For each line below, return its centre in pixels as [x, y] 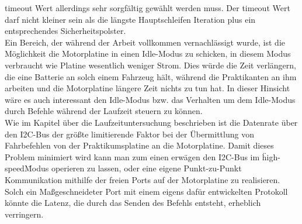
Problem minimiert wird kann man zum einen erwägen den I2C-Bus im [132, 156]
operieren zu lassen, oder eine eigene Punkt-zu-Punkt [146, 168]
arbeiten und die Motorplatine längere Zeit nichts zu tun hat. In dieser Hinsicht [147, 88]
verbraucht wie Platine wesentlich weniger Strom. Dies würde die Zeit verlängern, [150, 65]
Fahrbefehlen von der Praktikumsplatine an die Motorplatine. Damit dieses [139, 145]
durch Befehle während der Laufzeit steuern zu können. [104, 111]
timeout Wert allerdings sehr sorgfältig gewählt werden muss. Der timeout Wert [147, 8]
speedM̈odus [27, 168]
